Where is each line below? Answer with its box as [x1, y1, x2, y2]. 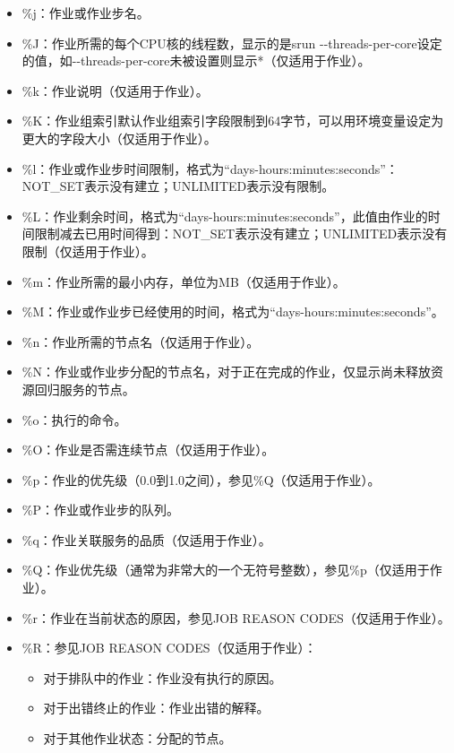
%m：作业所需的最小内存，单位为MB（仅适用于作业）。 [21, 272, 346, 290]
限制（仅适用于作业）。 [21, 241, 154, 260]
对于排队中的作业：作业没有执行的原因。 [43, 668, 282, 687]
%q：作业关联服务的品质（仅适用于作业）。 [21, 530, 271, 549]
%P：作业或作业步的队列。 [21, 500, 179, 519]
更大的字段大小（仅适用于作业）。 [21, 128, 217, 147]
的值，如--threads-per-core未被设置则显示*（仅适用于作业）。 [21, 51, 371, 70]
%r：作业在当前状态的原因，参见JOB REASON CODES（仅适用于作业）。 [21, 608, 450, 627]
